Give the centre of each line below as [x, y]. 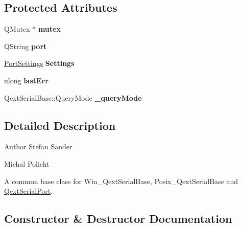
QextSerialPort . [29, 191]
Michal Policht [27, 163]
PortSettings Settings [39, 63]
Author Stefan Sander [38, 146]
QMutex [17, 29]
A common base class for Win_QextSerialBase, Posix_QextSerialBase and [121, 181]
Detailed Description [60, 125]
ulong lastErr [26, 80]
